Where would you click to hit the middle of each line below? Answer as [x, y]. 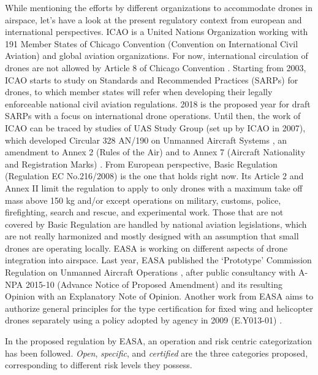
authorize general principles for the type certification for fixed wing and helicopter [159, 308]
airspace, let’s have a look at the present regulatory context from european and [153, 19]
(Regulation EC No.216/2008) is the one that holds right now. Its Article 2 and [154, 176]
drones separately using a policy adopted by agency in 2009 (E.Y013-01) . [144, 320]
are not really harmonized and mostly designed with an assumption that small [152, 236]
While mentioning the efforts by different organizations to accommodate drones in [159, 7]
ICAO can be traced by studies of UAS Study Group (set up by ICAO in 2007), [155, 127]
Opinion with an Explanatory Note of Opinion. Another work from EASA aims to [159, 296]
